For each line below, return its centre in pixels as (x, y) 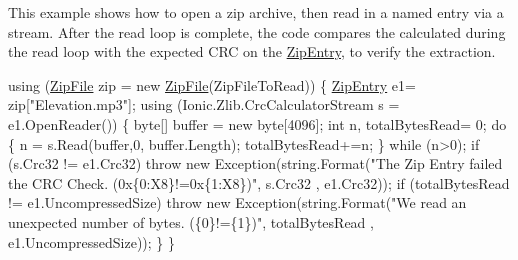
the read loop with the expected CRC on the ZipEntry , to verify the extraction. (252, 51)
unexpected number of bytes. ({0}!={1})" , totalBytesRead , (191, 221)
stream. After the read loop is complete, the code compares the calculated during (257, 31)
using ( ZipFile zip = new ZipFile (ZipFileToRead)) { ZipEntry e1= (212, 84)
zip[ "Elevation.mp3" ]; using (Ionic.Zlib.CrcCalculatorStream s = (204, 104)
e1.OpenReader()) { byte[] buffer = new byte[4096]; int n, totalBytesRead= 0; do (257, 123)
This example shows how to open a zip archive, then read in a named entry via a (256, 12)
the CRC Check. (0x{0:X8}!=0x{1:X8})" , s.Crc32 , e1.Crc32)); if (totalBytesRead (259, 182)
